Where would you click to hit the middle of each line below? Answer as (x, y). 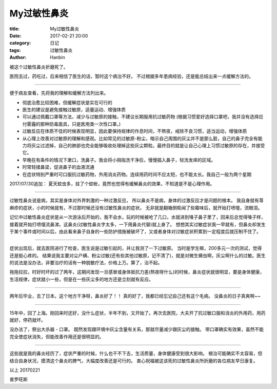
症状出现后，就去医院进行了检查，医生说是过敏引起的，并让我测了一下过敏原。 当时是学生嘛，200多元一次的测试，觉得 (136, 248)
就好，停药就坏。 (27, 320)
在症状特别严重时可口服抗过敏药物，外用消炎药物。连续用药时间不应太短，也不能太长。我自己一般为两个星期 (137, 174)
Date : (15, 35)
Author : (18, 57)
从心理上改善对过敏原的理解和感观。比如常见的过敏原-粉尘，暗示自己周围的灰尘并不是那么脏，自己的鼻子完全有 (140, 138)
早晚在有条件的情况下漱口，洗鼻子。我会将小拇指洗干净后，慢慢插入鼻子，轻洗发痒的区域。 (119, 160)
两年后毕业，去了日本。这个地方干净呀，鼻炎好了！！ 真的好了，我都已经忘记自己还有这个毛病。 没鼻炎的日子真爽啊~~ (135, 296)
